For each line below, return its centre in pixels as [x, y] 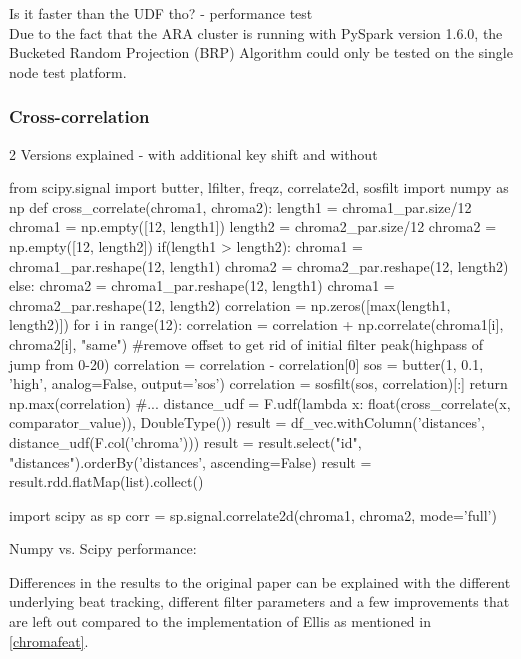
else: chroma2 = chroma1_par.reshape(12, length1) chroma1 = [202, 285]
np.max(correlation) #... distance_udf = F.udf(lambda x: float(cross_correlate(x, [260, 402]
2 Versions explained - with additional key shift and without [193, 153]
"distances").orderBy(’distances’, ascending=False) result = [190, 461]
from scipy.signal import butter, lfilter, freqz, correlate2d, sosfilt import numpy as [259, 187]
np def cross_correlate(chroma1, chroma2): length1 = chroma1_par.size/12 [240, 206]
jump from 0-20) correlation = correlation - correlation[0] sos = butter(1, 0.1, [246, 363]
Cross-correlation [79, 116]
